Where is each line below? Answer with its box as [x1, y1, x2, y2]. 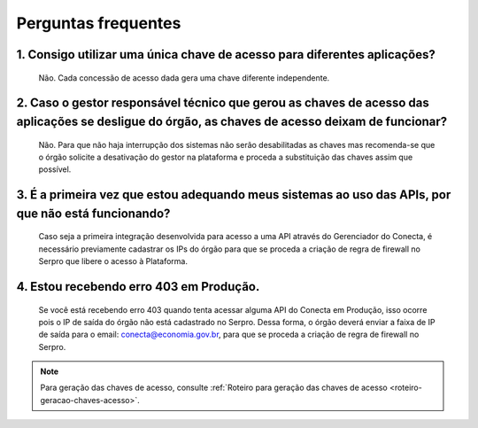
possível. [38, 164, 72, 175]
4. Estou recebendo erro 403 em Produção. [16, 279, 260, 294]
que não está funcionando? [16, 206, 171, 221]
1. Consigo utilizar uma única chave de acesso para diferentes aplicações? [16, 47, 436, 62]
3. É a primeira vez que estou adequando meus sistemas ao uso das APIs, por [16, 187, 451, 203]
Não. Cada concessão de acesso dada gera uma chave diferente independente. [38, 72, 330, 83]
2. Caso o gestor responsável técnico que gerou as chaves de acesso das [16, 96, 429, 111]
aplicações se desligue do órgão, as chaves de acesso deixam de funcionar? [16, 113, 448, 128]
